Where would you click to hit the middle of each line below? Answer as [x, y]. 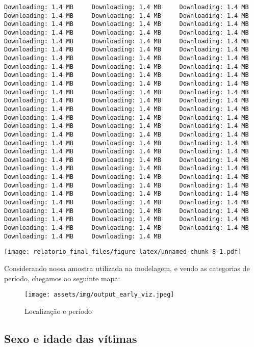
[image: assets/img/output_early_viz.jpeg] [99, 295]
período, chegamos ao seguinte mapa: [62, 278]
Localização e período [58, 311]
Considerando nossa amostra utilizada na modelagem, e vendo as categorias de [127, 268]
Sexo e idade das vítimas [71, 338]
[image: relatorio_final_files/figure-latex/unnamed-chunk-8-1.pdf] [123, 252]
